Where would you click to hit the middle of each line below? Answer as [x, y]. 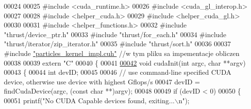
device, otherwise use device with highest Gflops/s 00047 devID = [102, 81]
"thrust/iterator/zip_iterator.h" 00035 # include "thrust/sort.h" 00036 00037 [117, 44]
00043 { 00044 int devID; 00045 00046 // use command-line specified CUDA [118, 72]
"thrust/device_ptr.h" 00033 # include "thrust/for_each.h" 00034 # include [115, 34]
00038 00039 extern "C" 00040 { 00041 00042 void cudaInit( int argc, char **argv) [125, 62]
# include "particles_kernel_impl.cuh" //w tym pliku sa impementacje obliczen [122, 53]
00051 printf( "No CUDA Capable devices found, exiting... [89, 100]
